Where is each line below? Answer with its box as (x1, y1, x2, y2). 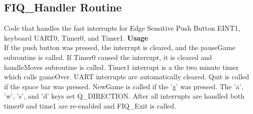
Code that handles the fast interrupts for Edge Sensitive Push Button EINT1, (4, 23, 240, 33)
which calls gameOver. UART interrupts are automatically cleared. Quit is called (4, 71, 250, 82)
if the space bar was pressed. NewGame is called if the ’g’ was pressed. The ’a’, (4, 81, 244, 91)
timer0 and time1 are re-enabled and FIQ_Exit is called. (4, 100, 176, 111)
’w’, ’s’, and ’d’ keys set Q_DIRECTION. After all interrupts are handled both (4, 91, 245, 101)
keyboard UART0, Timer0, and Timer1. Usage (4, 32, 148, 43)
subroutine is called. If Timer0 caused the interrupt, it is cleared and (4, 52, 212, 62)
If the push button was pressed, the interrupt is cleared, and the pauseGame (4, 42, 236, 53)
